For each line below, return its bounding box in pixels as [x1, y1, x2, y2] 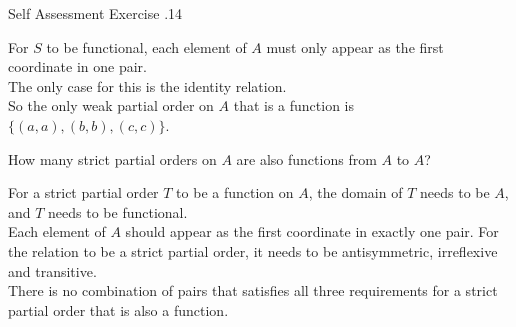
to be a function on [176, 182, 294, 203]
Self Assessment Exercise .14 [8, 3, 183, 23]
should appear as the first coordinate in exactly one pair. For [125, 221, 499, 242]
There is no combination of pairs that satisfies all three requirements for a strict [8, 280, 498, 301]
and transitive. [8, 260, 97, 281]
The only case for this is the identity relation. [8, 75, 287, 96]
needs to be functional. [48, 201, 188, 222]
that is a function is [233, 95, 355, 116]
